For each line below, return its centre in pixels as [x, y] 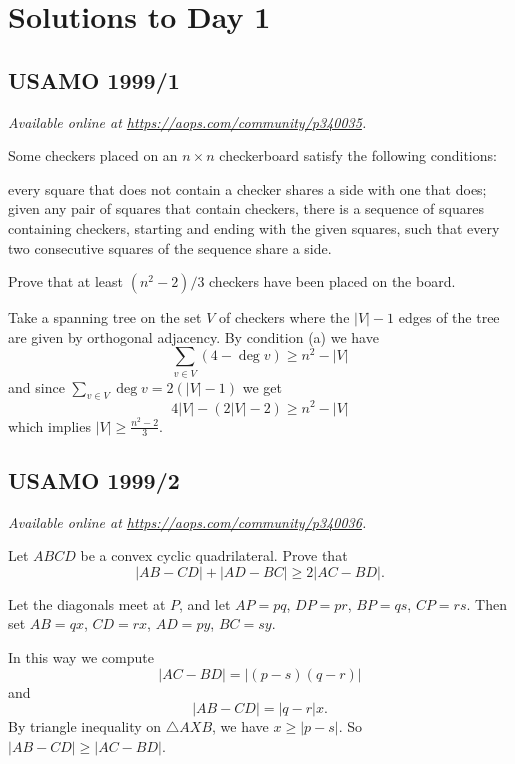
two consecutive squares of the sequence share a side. [170, 247]
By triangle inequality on [85, 726]
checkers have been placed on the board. [332, 281]
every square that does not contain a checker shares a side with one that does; [247, 188]
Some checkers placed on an [93, 155]
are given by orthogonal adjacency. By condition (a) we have [193, 336]
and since [36, 386]
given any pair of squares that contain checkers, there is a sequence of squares [246, 208]
